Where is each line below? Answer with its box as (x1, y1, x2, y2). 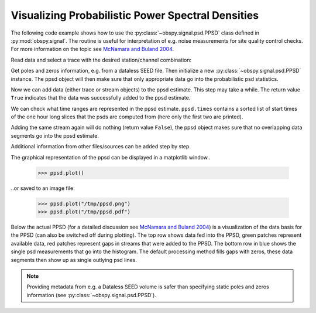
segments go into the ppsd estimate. (11, 132, 99, 139)
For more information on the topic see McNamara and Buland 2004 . (11, 46, 174, 53)
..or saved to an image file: (11, 185, 75, 192)
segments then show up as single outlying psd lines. (11, 256, 138, 263)
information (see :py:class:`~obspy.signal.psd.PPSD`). (26, 291, 156, 298)
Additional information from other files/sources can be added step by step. (11, 143, 191, 150)
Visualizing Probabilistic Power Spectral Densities (11, 9, 259, 22)
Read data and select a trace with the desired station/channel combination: (11, 56, 192, 63)
